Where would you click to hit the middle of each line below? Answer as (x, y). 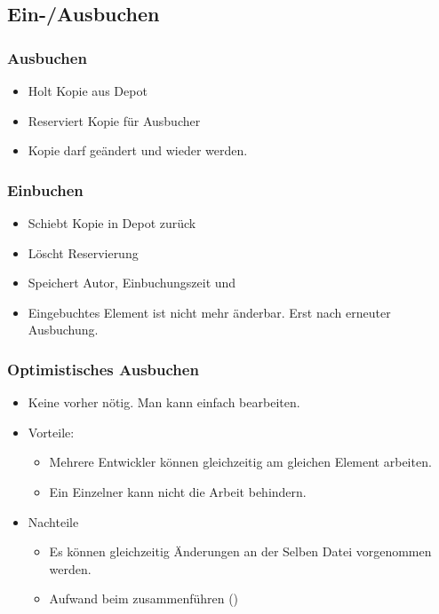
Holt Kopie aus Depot (88, 91)
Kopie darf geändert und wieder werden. (138, 150)
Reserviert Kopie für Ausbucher (114, 120)
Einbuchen (45, 189)
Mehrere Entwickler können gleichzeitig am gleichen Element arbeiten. (240, 462)
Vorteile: (51, 432)
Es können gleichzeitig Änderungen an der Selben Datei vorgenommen (240, 551)
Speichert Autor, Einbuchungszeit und (132, 283)
